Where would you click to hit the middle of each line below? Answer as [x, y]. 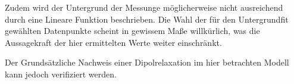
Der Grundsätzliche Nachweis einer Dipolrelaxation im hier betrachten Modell [147, 62]
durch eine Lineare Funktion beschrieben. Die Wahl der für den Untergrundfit [147, 19]
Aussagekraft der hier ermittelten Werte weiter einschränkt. [113, 42]
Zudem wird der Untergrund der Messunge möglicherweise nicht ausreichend [144, 7]
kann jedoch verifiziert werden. [61, 74]
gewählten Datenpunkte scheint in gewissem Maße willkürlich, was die [132, 31]
